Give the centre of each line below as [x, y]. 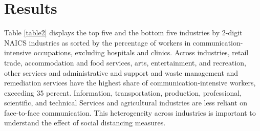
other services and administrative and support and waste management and [121, 72]
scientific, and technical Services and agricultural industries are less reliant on [126, 103]
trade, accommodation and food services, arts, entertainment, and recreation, [125, 62]
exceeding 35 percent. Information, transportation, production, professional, [123, 92]
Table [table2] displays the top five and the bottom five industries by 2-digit [123, 32]
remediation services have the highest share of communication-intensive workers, [130, 83]
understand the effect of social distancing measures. [85, 123]
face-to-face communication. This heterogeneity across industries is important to [130, 112]
